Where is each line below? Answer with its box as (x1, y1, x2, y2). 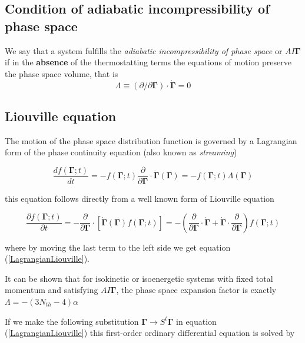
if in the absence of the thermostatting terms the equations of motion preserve (5, 56, 291, 68)
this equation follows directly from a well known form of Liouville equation (5, 192, 274, 205)
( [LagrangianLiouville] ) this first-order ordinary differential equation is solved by (5, 327, 295, 339)
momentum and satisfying (5, 284, 98, 296)
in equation (176, 315, 217, 327)
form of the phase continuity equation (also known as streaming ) (5, 146, 237, 158)
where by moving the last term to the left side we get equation (5, 241, 231, 253)
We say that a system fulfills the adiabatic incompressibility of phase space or (5, 44, 283, 56)
